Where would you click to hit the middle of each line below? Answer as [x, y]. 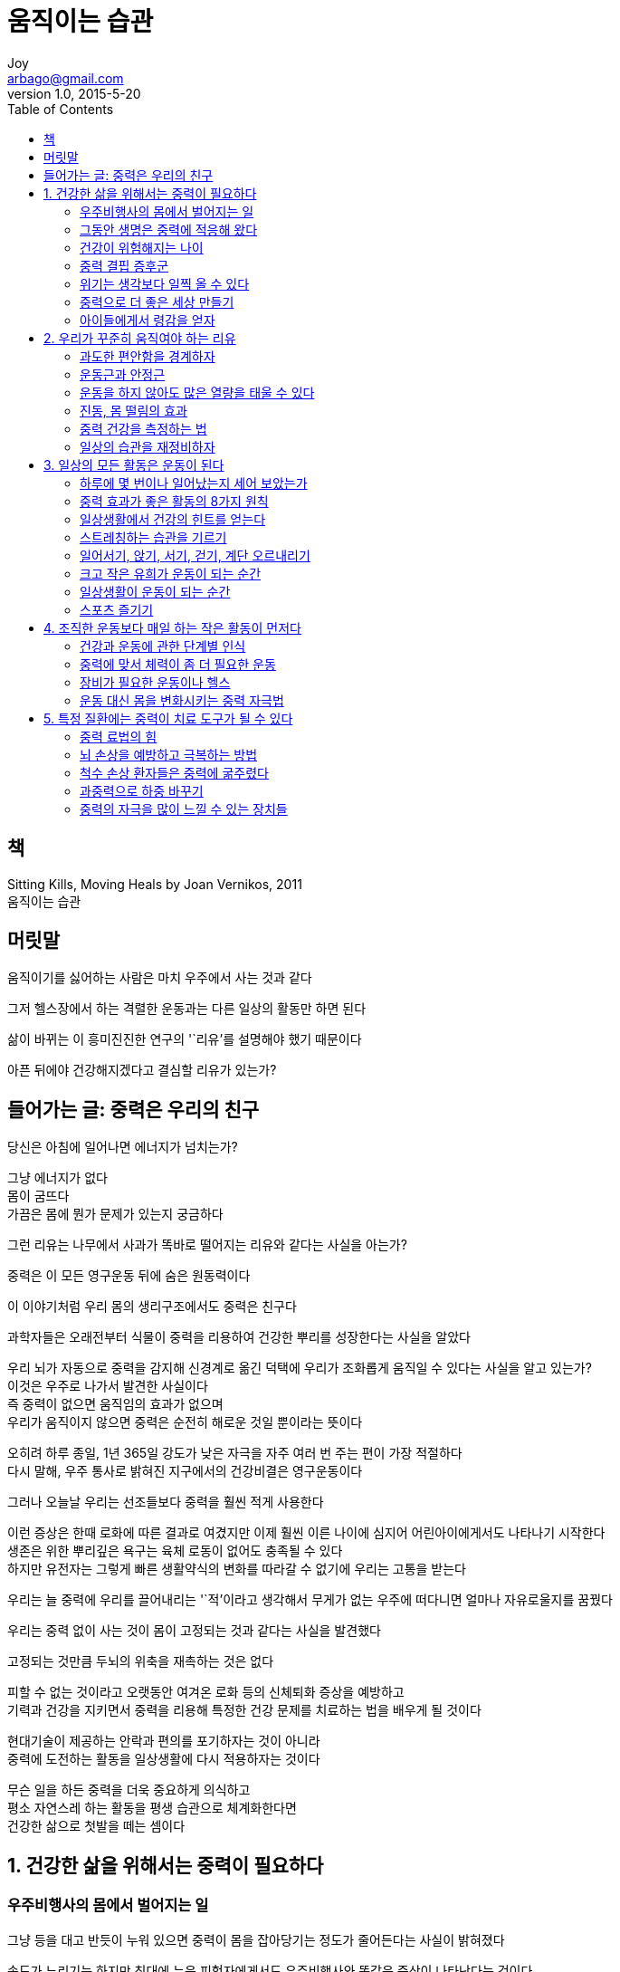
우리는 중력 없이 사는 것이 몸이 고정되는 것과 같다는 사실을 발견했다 [194, 1631]
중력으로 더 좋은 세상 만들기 [157, 302]
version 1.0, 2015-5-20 [74, 93]
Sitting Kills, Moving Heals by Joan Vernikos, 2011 [155, 884]
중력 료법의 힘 [119, 736]
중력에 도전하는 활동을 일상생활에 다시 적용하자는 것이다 [164, 1759]
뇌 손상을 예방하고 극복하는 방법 [169, 754]
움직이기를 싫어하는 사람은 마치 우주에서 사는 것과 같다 [160, 978]
